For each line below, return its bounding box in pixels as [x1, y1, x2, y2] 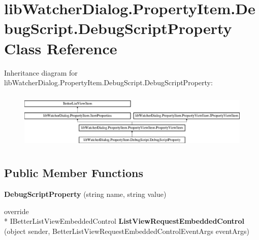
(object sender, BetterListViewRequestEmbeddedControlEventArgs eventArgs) [4, 226, 249, 236]
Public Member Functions [4, 165, 143, 181]
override [4, 205, 29, 216]
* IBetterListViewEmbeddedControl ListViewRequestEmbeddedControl [4, 216, 244, 226]
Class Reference [4, 38, 117, 58]
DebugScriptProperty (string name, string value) [4, 189, 167, 199]
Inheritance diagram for [4, 67, 78, 78]
